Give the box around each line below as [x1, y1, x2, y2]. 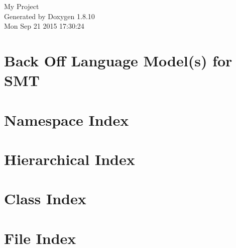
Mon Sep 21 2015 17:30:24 [4, 21, 84, 31]
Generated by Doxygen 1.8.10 [4, 11, 95, 21]
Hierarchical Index [4, 148, 135, 169]
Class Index [4, 188, 86, 209]
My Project [4, 1, 39, 11]
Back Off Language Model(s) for [4, 50, 232, 70]
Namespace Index [4, 109, 129, 130]
